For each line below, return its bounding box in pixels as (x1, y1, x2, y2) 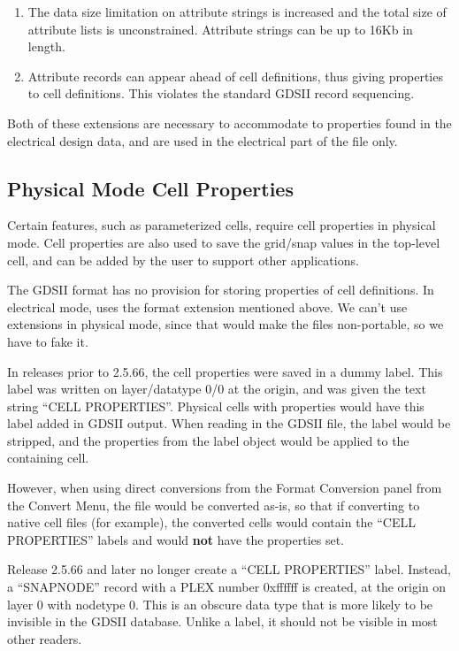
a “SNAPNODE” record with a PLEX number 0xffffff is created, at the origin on (7, 578, 447, 596)
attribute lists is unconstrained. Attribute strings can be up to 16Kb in (27, 19, 413, 38)
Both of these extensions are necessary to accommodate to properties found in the (7, 113, 452, 132)
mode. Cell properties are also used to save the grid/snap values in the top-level (7, 233, 440, 251)
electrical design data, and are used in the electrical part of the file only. (7, 131, 398, 149)
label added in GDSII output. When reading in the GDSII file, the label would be (7, 414, 451, 433)
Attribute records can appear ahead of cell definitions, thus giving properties (27, 66, 443, 85)
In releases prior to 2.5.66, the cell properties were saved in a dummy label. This (7, 362, 443, 380)
